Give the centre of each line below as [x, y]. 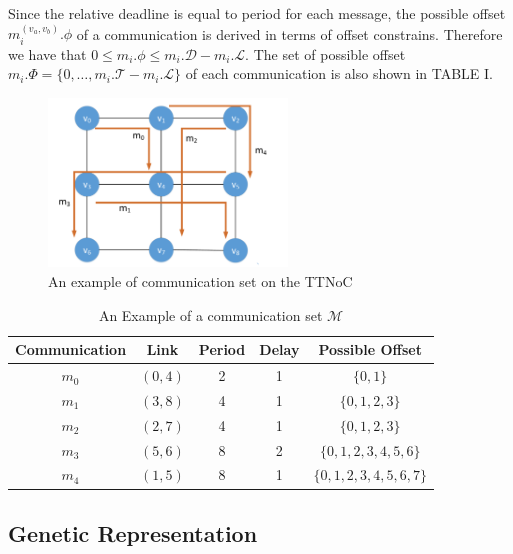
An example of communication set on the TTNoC [200, 281]
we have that [47, 53]
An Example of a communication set [210, 314]
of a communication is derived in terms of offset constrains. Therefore [289, 33]
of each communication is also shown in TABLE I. [339, 73]
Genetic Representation [133, 532]
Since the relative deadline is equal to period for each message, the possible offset [257, 13]
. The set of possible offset [325, 53]
